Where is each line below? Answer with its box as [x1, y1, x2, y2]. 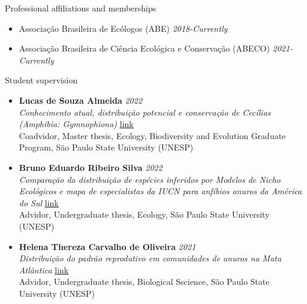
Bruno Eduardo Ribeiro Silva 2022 [19, 161, 162, 173]
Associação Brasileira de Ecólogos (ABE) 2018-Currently [19, 22, 228, 34]
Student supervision [5, 74, 78, 86]
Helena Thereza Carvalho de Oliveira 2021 [19, 240, 196, 252]
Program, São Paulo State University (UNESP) [19, 141, 194, 153]
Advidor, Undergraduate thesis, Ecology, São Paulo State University [19, 208, 270, 221]
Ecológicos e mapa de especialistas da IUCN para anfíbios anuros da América [19, 185, 302, 197]
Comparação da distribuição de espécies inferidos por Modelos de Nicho [19, 173, 281, 185]
